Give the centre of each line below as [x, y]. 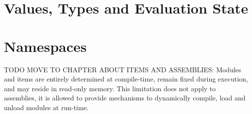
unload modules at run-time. [46, 107]
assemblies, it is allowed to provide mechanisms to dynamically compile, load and [125, 98]
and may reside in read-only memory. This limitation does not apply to [110, 88]
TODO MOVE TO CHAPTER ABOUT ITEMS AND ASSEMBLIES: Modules [123, 69]
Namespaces [45, 46]
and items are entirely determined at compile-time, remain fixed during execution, [126, 79]
